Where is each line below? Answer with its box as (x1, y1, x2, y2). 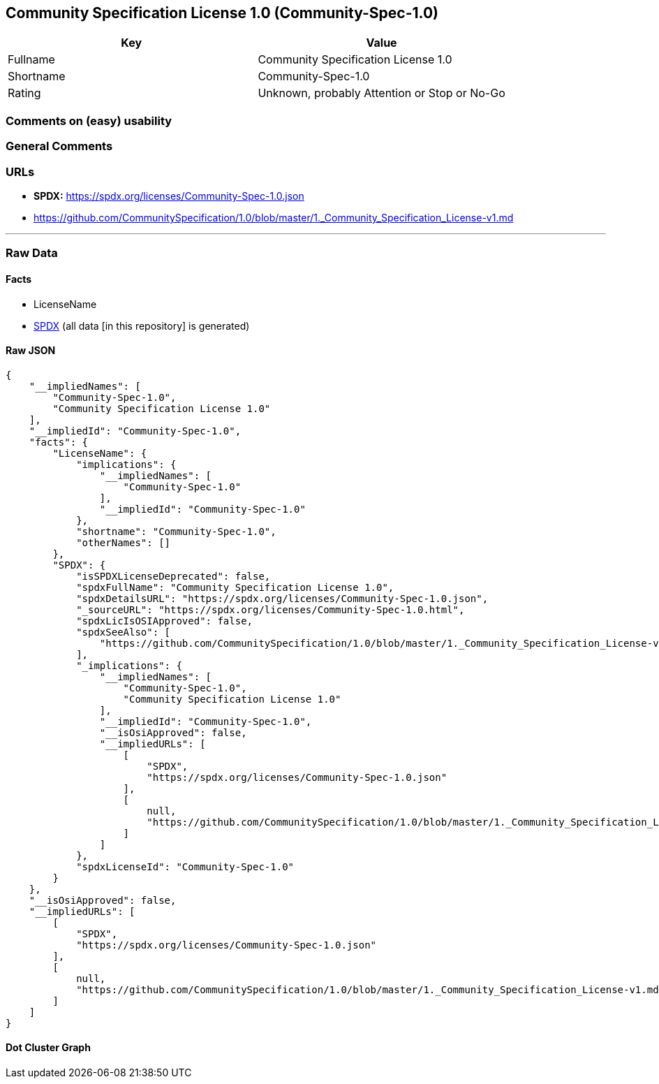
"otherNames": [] (76, 536, 171, 548)
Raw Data (6, 246, 58, 261)
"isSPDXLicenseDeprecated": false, (76, 570, 271, 582)
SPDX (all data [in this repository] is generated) (34, 319, 250, 332)
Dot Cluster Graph (6, 1041, 91, 1054)
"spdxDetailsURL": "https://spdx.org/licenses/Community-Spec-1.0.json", (76, 592, 489, 604)
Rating (8, 86, 41, 101)
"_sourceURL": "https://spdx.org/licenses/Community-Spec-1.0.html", (76, 603, 465, 615)
